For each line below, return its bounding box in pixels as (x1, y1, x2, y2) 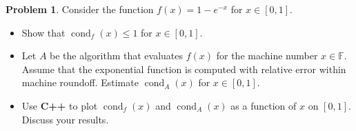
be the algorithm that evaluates (50, 48, 184, 63)
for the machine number (216, 48, 318, 63)
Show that (21, 25, 66, 39)
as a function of (230, 98, 297, 112)
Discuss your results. (21, 112, 109, 126)
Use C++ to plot (21, 98, 98, 112)
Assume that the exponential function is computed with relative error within (21, 61, 346, 76)
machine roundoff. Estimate (21, 75, 139, 90)
